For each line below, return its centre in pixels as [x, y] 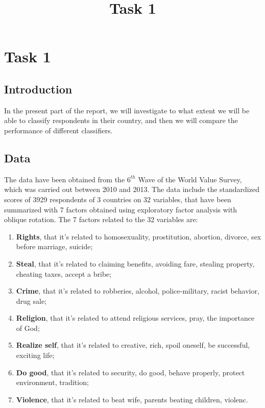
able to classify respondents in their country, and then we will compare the [121, 120]
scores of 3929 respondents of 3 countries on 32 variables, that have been [118, 199]
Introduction [38, 89]
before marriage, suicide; [54, 246]
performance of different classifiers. [58, 130]
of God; [28, 328]
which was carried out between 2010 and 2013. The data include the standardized [132, 189]
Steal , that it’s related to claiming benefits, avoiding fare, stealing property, [135, 263]
